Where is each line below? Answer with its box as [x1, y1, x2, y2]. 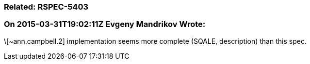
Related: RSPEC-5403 [4, 2, 89, 12]
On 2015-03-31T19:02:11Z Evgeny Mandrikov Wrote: [4, 19, 206, 29]
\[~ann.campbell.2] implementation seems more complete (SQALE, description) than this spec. [4, 37, 307, 45]
